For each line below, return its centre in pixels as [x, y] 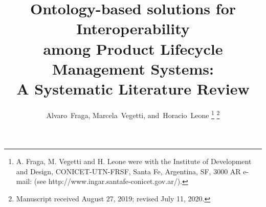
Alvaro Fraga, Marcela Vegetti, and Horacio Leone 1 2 [133, 114]
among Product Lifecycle [133, 48]
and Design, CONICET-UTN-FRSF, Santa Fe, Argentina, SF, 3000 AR [128, 171]
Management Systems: [133, 68]
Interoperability [133, 28]
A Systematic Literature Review [133, 88]
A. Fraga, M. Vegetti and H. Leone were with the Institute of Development [134, 161]
